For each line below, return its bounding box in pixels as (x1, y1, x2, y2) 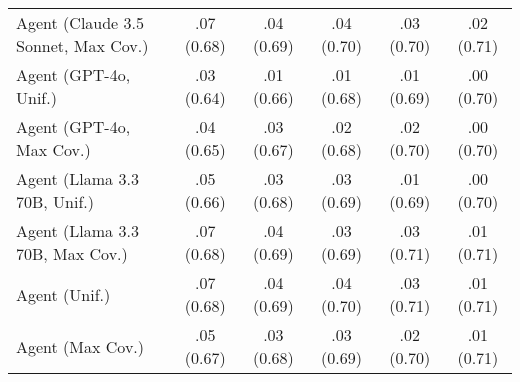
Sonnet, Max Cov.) (16, 34, 149, 57)
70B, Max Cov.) (16, 242, 128, 265)
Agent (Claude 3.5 (16, 11, 145, 34)
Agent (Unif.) (16, 282, 111, 306)
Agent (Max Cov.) (16, 334, 145, 358)
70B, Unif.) (16, 190, 95, 213)
